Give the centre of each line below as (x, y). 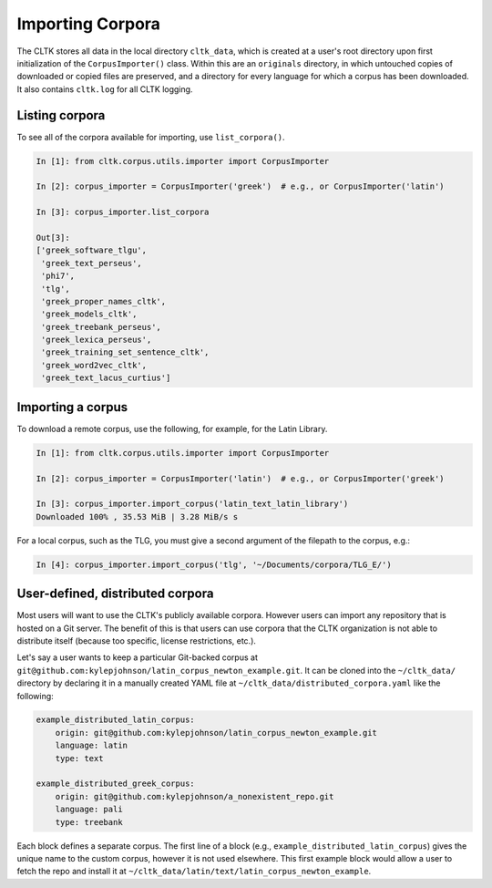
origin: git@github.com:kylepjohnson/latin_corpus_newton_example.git (216, 733)
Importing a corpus (72, 407)
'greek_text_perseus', (92, 263)
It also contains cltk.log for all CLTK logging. (105, 89)
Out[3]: (53, 237)
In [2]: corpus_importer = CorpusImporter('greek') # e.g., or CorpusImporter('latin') (241, 186)
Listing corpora (61, 115)
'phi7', (58, 276)
